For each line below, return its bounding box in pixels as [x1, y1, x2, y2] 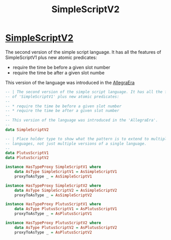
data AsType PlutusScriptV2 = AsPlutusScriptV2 [14, 225, 117, 230]
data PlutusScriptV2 [5, 155, 49, 161]
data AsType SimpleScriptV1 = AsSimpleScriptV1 [14, 169, 117, 174]
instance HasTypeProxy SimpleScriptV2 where [5, 183, 101, 188]
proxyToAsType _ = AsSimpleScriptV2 [14, 192, 93, 198]
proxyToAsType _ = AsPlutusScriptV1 [14, 211, 93, 217]
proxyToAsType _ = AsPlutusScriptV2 [14, 230, 93, 235]
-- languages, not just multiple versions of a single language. [5, 141, 147, 146]
